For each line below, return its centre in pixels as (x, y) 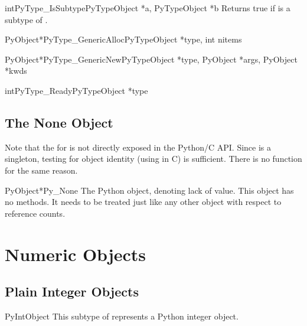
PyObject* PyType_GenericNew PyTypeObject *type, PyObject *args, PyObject (151, 59)
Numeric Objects (76, 254)
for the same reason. (41, 170)
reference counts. (35, 213)
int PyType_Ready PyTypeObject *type (76, 90)
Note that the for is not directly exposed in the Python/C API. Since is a (138, 147)
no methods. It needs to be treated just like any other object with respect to (143, 202)
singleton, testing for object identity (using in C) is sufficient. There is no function (153, 159)
